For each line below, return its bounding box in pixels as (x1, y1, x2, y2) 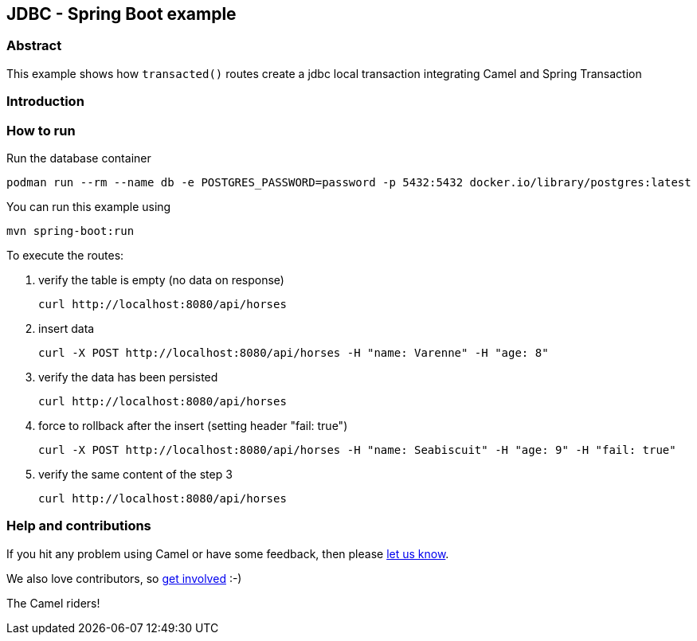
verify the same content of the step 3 (38, 467, 233, 481)
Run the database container (6, 150, 151, 165)
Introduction (6, 93, 84, 110)
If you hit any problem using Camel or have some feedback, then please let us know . (6, 546, 449, 561)
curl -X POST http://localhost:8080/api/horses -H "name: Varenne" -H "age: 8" (38, 346, 549, 359)
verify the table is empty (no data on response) (38, 272, 284, 287)
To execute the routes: (6, 248, 124, 262)
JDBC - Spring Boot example (6, 4, 237, 24)
